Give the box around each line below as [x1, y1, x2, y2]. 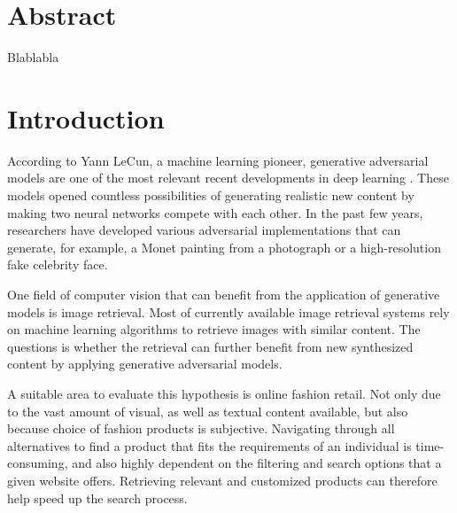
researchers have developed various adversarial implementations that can [7, 221, 401, 239]
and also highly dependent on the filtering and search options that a [72, 454, 442, 472]
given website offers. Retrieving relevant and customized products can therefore [7, 470, 438, 489]
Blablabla [7, 48, 59, 66]
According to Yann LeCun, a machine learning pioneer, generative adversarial [7, 151, 429, 169]
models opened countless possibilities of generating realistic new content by [7, 186, 414, 205]
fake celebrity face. [7, 255, 108, 274]
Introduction [7, 99, 165, 136]
